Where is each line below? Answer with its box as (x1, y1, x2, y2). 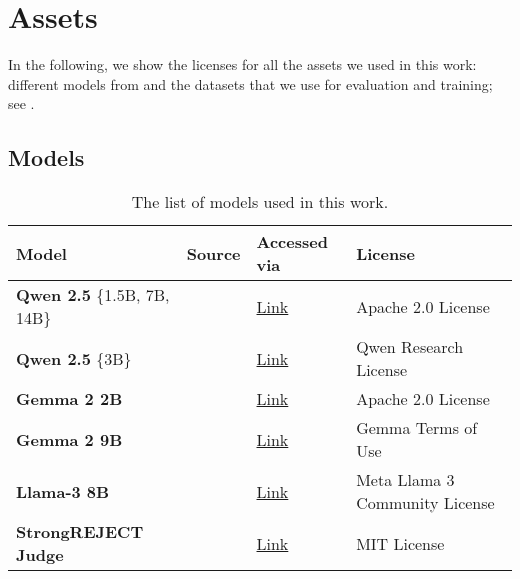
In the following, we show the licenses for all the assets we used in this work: (8, 54, 477, 75)
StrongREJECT (16, 520, 144, 544)
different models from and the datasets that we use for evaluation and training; (8, 73, 493, 94)
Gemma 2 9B (16, 427, 123, 451)
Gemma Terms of (356, 416, 478, 440)
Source (186, 241, 241, 265)
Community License (356, 491, 495, 515)
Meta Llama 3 (356, 468, 455, 492)
